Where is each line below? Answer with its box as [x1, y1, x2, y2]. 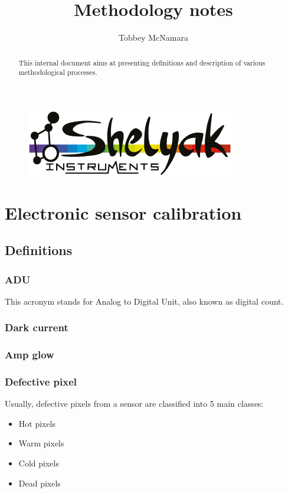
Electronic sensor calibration [5, 200, 242, 224]
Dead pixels [18, 476, 61, 489]
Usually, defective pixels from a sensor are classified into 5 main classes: [5, 397, 264, 410]
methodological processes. [18, 67, 97, 77]
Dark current [5, 320, 68, 335]
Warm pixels [18, 437, 64, 449]
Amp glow [5, 347, 54, 362]
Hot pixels [18, 417, 56, 429]
